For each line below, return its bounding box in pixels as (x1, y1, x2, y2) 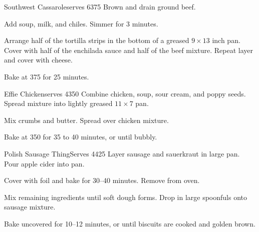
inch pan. (212, 35, 240, 45)
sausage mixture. (4, 201, 56, 212)
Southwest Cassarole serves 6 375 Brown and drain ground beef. (4, 1, 196, 11)
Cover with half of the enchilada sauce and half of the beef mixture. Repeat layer (4, 44, 253, 55)
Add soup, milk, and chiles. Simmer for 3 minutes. (4, 18, 158, 28)
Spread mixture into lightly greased (4, 98, 113, 108)
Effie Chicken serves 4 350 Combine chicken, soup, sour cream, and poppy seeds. (4, 88, 246, 98)
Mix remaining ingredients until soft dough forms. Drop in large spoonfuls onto (4, 191, 247, 202)
